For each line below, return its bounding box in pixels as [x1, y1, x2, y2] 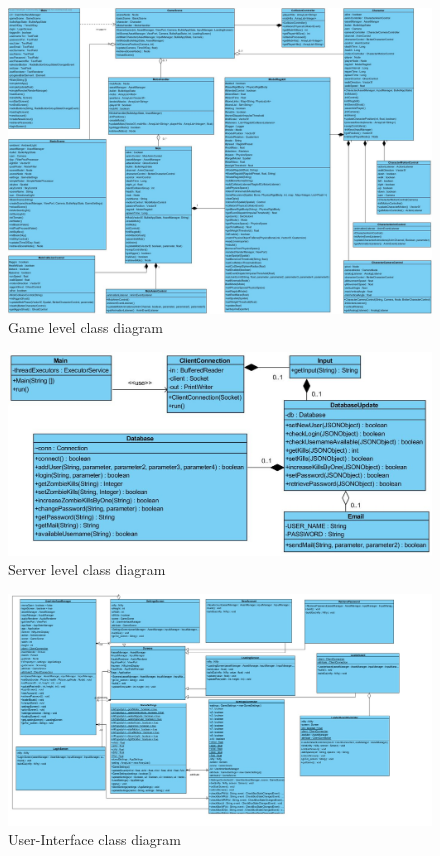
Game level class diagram [8, 317, 164, 338]
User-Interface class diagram [8, 829, 181, 850]
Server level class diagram [8, 559, 166, 580]
